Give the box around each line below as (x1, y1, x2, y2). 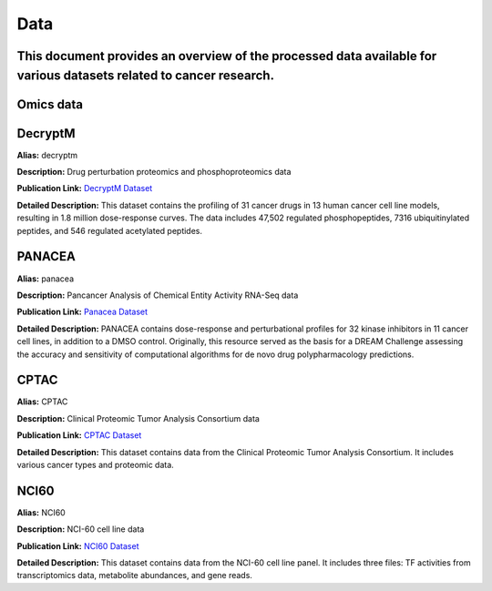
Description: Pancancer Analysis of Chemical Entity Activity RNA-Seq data (16, 290, 299, 301)
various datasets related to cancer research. (16, 67, 275, 83)
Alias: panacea (16, 273, 75, 284)
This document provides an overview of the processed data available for (16, 48, 437, 64)
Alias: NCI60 (16, 506, 66, 518)
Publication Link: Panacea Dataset (16, 306, 149, 318)
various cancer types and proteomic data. (16, 459, 175, 470)
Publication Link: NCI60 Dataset (16, 540, 139, 551)
